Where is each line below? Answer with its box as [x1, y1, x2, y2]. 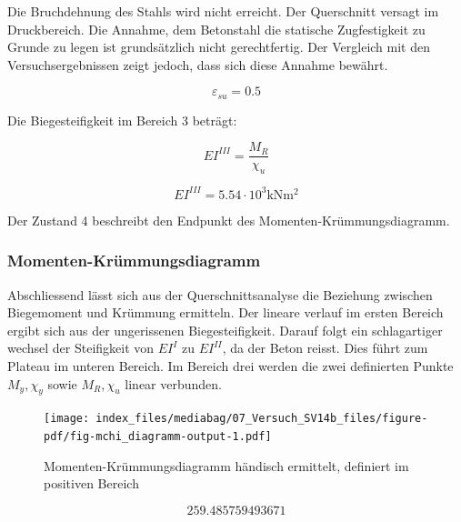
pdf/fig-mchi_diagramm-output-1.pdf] [44, 430, 272, 444]
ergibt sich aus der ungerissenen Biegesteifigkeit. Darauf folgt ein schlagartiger [7, 320, 443, 339]
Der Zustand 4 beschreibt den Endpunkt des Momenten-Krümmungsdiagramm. [7, 210, 450, 229]
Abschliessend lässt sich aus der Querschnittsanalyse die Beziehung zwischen [7, 285, 433, 304]
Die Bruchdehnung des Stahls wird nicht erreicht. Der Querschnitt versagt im [7, 2, 439, 20]
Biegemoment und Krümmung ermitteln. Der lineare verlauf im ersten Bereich [7, 303, 444, 322]
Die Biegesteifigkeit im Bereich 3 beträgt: [7, 110, 237, 129]
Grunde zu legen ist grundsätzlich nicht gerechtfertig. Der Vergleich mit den [7, 37, 431, 56]
